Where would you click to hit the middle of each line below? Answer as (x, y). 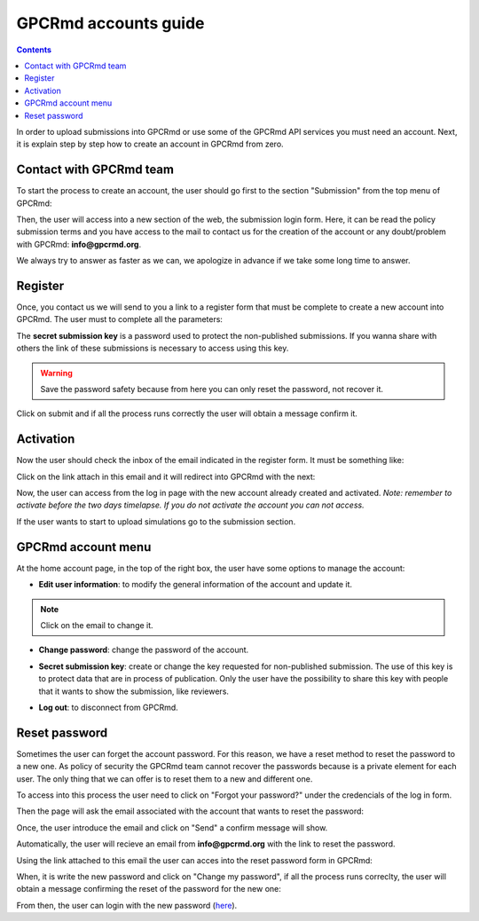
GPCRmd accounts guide (110, 23)
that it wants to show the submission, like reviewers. (134, 691)
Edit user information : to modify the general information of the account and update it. (196, 585)
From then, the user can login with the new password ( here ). (127, 905)
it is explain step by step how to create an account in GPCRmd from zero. (150, 144)
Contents (34, 50)
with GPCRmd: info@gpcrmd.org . (79, 244)
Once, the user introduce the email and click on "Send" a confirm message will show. (172, 827)
